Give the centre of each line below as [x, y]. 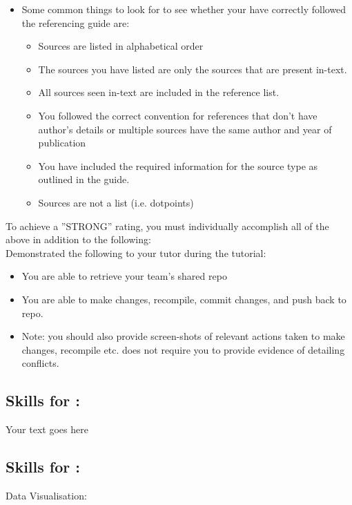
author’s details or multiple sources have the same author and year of [185, 129]
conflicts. [40, 363]
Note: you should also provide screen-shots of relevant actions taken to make [183, 336]
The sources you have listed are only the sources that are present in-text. [193, 69]
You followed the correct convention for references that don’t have [178, 115]
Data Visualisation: [46, 495]
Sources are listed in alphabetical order [121, 46]
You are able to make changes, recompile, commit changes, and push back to [184, 299]
